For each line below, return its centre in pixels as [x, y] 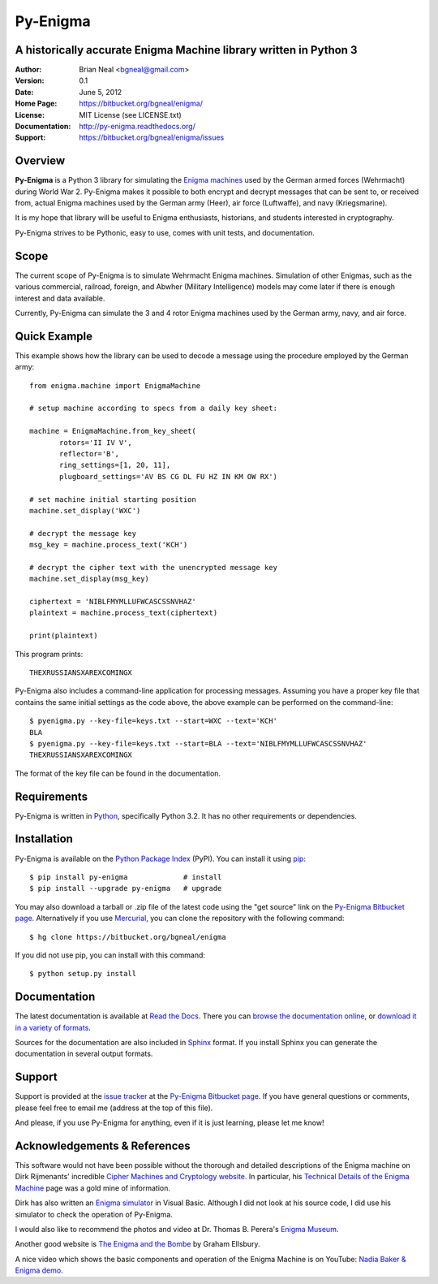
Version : [30, 80]
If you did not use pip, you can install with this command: [110, 955]
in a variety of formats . [53, 1027]
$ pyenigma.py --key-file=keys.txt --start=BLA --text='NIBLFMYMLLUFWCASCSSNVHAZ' [198, 744]
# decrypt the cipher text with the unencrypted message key [153, 567]
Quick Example [54, 336]
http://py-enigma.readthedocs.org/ [137, 127]
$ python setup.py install [83, 974]
